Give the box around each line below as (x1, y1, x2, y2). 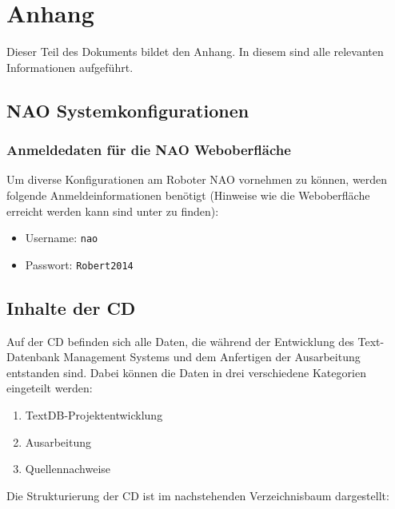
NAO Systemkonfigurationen (6, 97, 249, 122)
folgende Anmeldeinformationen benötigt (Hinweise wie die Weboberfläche (6, 186, 370, 203)
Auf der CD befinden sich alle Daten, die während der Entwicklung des (6, 332, 354, 349)
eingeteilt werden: (6, 380, 93, 396)
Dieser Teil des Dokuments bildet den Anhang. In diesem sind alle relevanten (6, 43, 384, 60)
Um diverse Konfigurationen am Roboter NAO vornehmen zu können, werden (6, 171, 388, 188)
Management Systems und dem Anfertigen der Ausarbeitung (63, 348, 361, 365)
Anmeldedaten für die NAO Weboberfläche (6, 140, 291, 160)
